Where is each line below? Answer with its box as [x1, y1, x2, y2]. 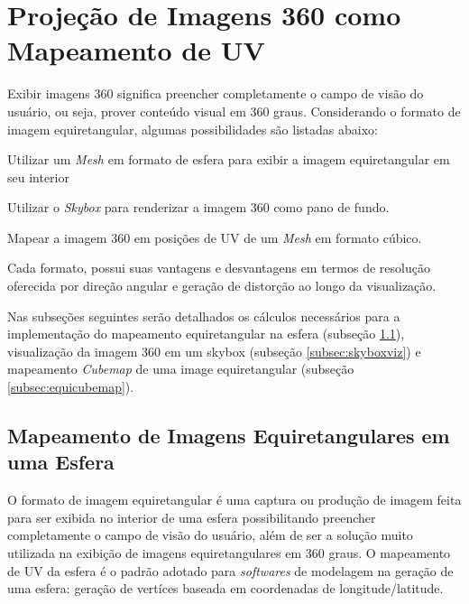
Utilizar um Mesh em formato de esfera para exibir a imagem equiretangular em [7, 150, 450, 169]
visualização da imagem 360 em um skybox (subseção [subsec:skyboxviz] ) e [7, 341, 421, 360]
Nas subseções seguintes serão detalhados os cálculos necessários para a [7, 306, 400, 325]
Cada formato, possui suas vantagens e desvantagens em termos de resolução [7, 258, 430, 277]
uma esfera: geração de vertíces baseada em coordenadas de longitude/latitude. [7, 579, 444, 598]
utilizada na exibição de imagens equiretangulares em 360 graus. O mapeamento [7, 544, 451, 562]
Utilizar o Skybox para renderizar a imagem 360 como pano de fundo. [7, 198, 390, 217]
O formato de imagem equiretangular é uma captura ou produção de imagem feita [7, 490, 462, 509]
